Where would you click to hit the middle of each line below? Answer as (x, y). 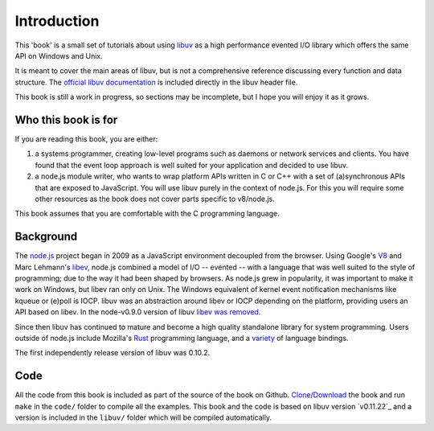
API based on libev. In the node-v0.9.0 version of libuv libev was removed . (138, 312)
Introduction (57, 21)
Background (46, 237)
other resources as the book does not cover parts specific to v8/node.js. (155, 199)
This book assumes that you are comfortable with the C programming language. (147, 214)
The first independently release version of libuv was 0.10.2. (113, 353)
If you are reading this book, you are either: (86, 139)
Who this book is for (66, 119)
